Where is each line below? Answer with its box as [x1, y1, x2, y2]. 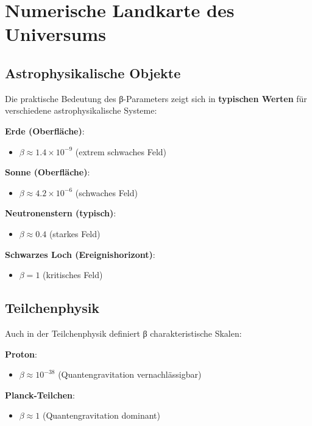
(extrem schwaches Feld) [75, 145, 167, 158]
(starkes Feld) [49, 227, 101, 240]
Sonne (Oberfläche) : [5, 166, 90, 178]
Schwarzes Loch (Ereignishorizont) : [5, 248, 155, 260]
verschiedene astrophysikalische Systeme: [5, 104, 157, 117]
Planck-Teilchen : [5, 388, 75, 401]
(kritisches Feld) [43, 268, 103, 281]
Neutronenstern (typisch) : [5, 207, 116, 219]
